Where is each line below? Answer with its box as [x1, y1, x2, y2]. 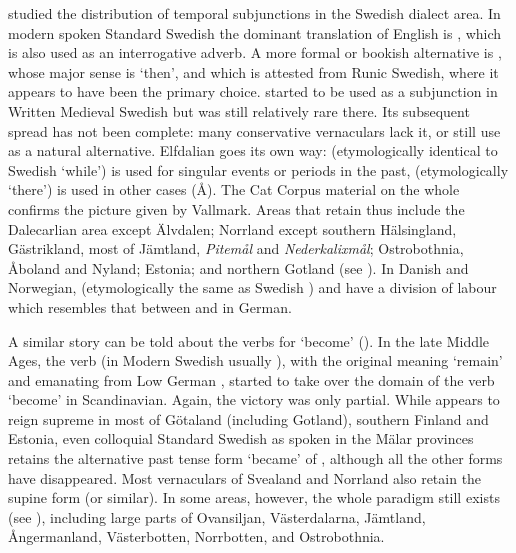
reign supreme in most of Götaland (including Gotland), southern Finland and [8, 408, 489, 429]
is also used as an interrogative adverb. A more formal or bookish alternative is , [8, 42, 502, 63]
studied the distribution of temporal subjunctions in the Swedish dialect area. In [8, 3, 501, 23]
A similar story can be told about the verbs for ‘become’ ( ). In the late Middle [8, 330, 490, 351]
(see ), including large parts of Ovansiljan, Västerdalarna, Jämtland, [8, 506, 426, 527]
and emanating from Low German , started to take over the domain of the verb [8, 369, 495, 390]
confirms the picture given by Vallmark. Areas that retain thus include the [8, 198, 465, 219]
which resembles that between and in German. [8, 296, 292, 317]
